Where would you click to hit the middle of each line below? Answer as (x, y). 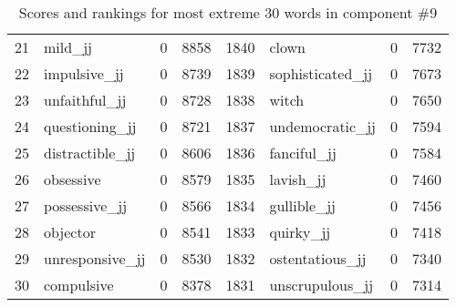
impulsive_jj (84, 73)
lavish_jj (298, 179)
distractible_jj (90, 153)
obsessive (73, 179)
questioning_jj (90, 126)
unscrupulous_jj (321, 285)
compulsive (79, 285)
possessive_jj (86, 205)
